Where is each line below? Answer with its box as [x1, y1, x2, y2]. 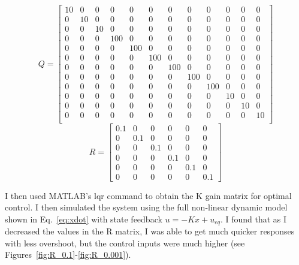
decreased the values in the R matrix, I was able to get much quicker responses [5, 225, 295, 237]
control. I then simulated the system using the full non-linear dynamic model [5, 201, 288, 213]
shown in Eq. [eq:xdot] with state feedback [5, 212, 162, 225]
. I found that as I [220, 212, 287, 225]
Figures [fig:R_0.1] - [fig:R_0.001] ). [5, 248, 131, 261]
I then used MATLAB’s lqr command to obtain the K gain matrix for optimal [5, 189, 292, 201]
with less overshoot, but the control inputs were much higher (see [5, 236, 245, 249]
